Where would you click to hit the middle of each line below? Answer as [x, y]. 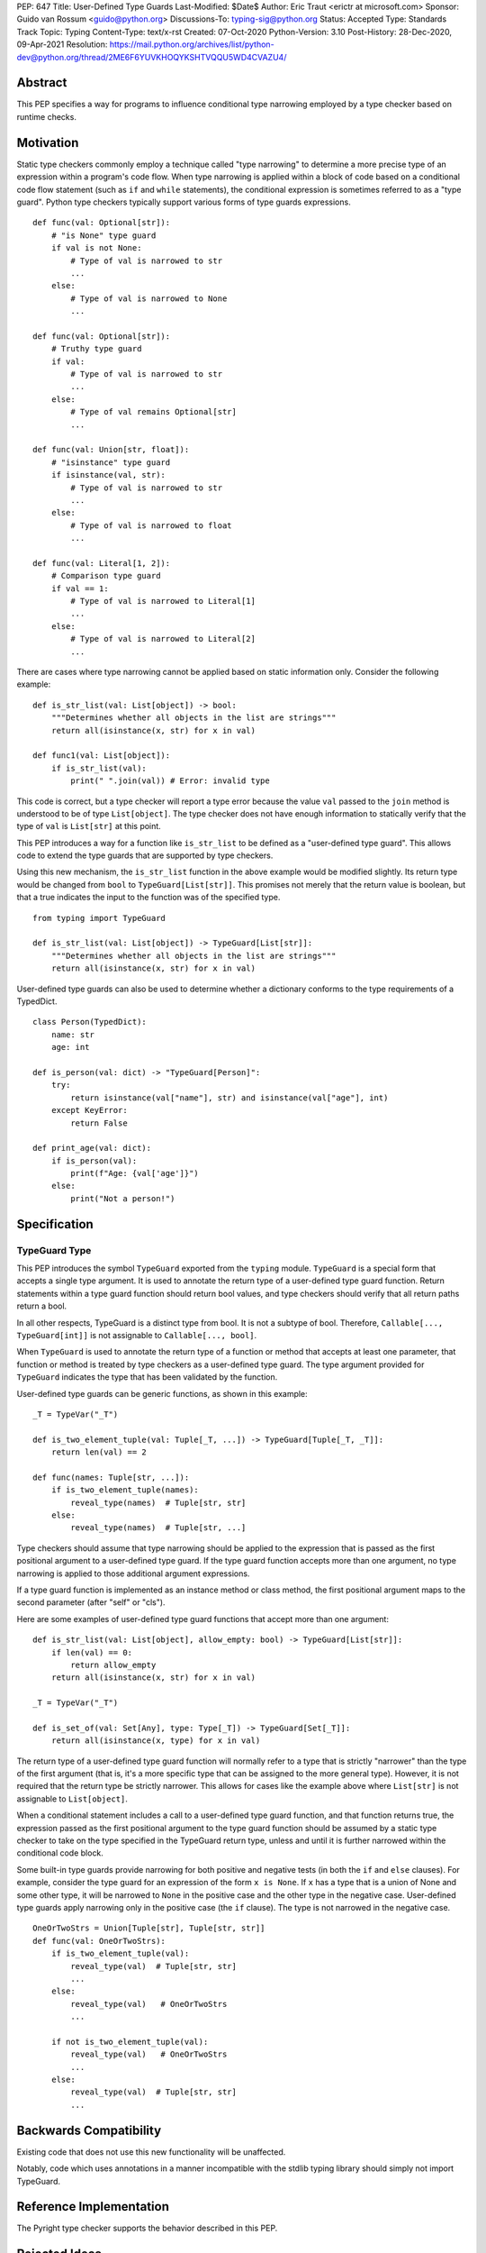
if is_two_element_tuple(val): [120, 1954]
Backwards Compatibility [89, 2130]
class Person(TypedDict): [90, 1022]
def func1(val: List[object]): [102, 756]
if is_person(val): [94, 1161]
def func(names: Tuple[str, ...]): [111, 1477]
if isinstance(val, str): [108, 475]
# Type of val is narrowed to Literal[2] [163, 639]
